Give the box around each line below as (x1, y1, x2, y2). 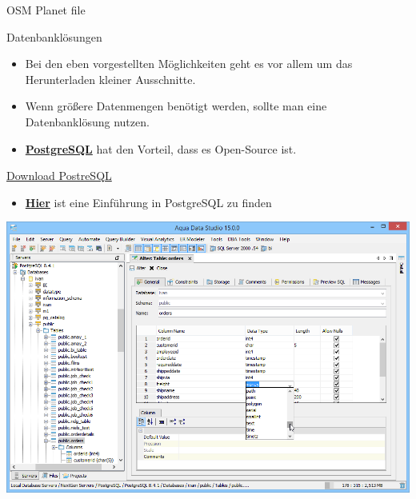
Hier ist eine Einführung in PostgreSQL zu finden (25, 194, 272, 210)
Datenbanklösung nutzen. (25, 113, 150, 130)
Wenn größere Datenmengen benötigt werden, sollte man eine (25, 98, 327, 114)
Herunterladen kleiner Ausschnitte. (25, 70, 196, 87)
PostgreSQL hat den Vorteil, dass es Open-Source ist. (25, 140, 297, 157)
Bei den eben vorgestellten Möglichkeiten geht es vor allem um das (25, 55, 353, 72)
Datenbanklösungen (6, 28, 102, 45)
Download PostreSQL (6, 167, 112, 184)
